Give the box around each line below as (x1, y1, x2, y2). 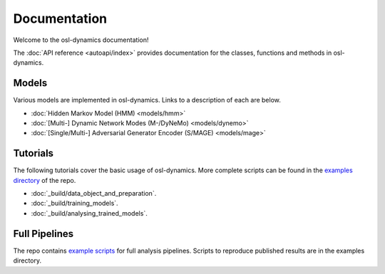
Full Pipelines (13, 228, 74, 240)
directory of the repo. (13, 176, 76, 184)
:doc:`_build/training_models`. (31, 199, 118, 208)
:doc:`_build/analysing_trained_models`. (31, 209, 148, 217)
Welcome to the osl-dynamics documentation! (13, 36, 149, 44)
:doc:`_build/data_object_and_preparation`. (31, 189, 157, 198)
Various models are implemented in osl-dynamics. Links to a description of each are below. (13, 96, 282, 105)
